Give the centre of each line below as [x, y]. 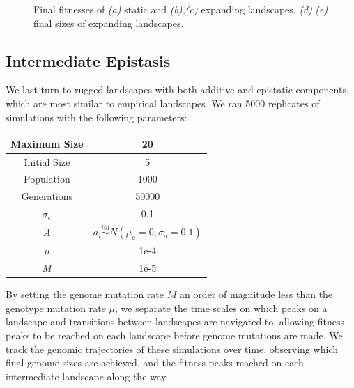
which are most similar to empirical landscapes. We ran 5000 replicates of [163, 103]
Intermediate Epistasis [88, 60]
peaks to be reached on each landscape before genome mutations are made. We [174, 335]
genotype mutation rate [56, 308]
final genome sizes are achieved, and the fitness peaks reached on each [155, 363]
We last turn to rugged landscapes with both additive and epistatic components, [177, 90]
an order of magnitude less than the [256, 294]
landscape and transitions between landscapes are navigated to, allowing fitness [175, 321]
